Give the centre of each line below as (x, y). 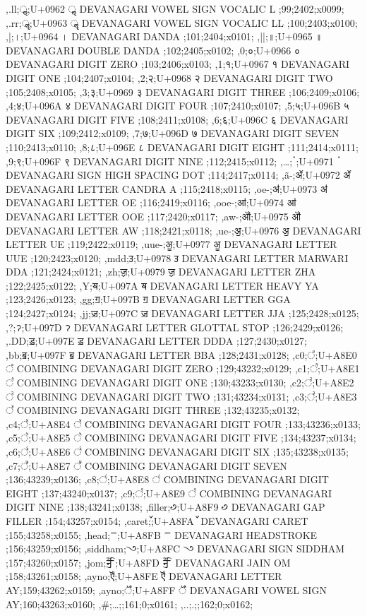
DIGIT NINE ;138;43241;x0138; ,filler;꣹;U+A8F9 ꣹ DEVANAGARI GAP (166, 507)
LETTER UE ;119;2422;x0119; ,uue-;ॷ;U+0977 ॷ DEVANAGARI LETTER (172, 244)
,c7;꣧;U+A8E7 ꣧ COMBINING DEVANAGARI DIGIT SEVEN (146, 465)
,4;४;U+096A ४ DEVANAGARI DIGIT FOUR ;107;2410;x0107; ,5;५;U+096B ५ (178, 106)
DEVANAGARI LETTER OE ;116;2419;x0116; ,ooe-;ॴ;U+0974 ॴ (151, 202)
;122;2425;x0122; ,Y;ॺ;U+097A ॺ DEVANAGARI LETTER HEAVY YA (162, 285)
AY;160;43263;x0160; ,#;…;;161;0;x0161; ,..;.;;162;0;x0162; (130, 604)
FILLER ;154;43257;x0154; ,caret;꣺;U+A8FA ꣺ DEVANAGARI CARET (157, 520)
